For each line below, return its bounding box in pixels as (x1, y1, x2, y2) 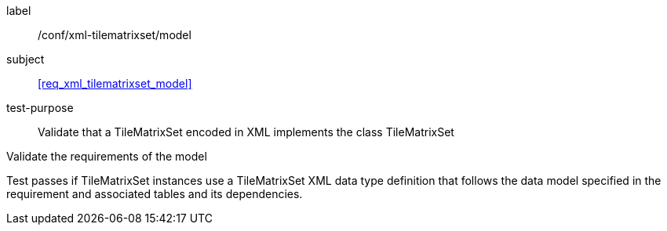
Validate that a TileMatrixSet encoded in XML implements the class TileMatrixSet (38, 125, 454, 139)
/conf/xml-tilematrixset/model (38, 28, 191, 42)
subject (6, 52, 45, 66)
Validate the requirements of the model (6, 150, 207, 163)
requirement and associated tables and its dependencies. (6, 187, 303, 200)
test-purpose (6, 101, 74, 114)
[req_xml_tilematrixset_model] (38, 77, 192, 90)
